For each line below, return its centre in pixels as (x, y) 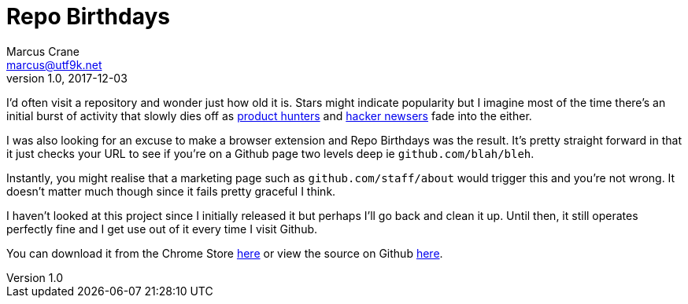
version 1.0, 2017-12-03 (67, 78)
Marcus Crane (43, 51)
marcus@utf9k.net (54, 64)
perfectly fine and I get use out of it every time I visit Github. (162, 229)
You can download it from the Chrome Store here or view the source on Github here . (225, 253)
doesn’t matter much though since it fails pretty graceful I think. (171, 191)
